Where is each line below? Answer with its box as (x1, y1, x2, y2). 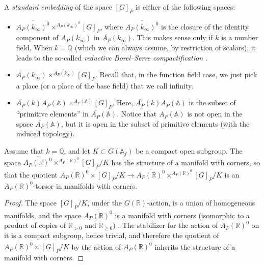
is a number (221, 32, 258, 43)
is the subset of (189, 97, 236, 108)
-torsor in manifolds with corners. (33, 180, 138, 191)
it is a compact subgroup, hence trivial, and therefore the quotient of (4, 229, 219, 240)
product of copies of (4, 220, 66, 230)
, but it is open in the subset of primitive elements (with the (61, 118, 250, 129)
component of (16, 32, 59, 43)
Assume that (4, 145, 44, 156)
